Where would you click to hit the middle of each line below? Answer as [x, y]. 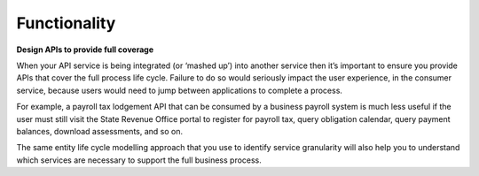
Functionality [66, 23]
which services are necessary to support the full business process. [139, 160]
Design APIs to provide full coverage [85, 50]
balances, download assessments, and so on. [100, 131]
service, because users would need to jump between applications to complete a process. [180, 90]
